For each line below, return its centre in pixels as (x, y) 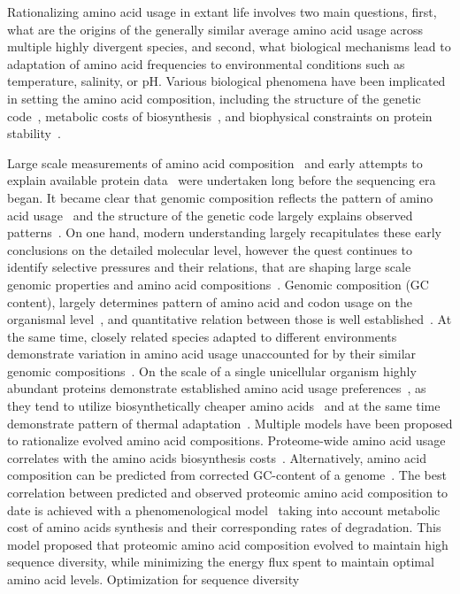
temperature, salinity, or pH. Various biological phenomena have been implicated (226, 81)
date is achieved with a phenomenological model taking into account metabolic (224, 509)
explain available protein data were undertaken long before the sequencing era (222, 180)
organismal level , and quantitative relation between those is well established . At (230, 319)
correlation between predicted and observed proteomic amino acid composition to (228, 493)
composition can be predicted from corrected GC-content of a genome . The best (227, 475)
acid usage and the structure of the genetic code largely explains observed (210, 215)
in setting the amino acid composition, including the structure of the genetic (214, 98)
